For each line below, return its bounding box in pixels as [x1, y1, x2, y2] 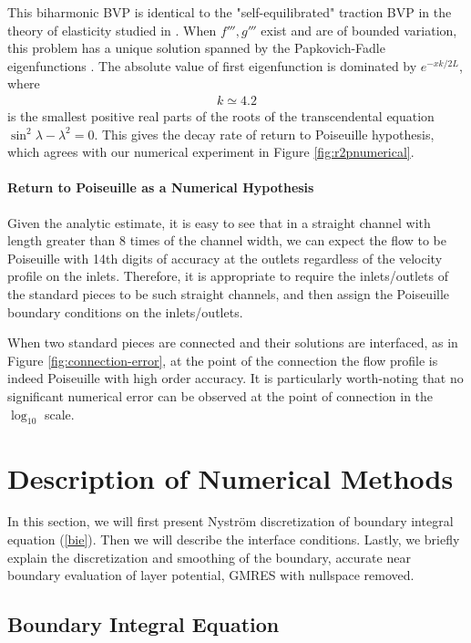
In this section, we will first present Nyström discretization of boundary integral [7, 512, 454, 531]
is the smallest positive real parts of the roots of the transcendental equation [7, 107, 435, 125]
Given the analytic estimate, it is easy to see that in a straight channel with [7, 213, 431, 232]
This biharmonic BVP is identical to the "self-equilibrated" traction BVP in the [7, 3, 452, 21]
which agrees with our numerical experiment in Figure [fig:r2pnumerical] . [7, 142, 415, 161]
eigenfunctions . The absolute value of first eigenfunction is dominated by [7, 56, 417, 75]
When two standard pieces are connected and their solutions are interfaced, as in [7, 333, 458, 352]
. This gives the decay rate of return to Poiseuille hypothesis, [94, 124, 435, 143]
